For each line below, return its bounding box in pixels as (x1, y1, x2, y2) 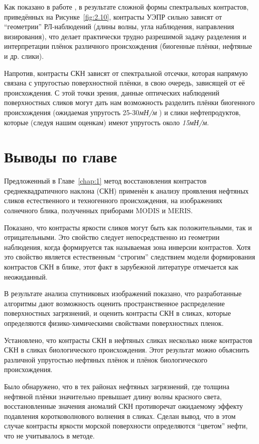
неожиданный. (4, 271, 48, 282)
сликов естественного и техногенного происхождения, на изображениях (4, 195, 223, 206)
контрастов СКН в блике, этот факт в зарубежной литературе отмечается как (4, 261, 238, 272)
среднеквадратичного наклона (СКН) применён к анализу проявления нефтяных (4, 185, 249, 196)
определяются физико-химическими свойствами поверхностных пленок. (4, 317, 224, 328)
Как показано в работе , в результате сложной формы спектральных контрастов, (4, 2, 249, 12)
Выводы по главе (4, 146, 117, 167)
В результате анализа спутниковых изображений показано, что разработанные (4, 288, 242, 299)
